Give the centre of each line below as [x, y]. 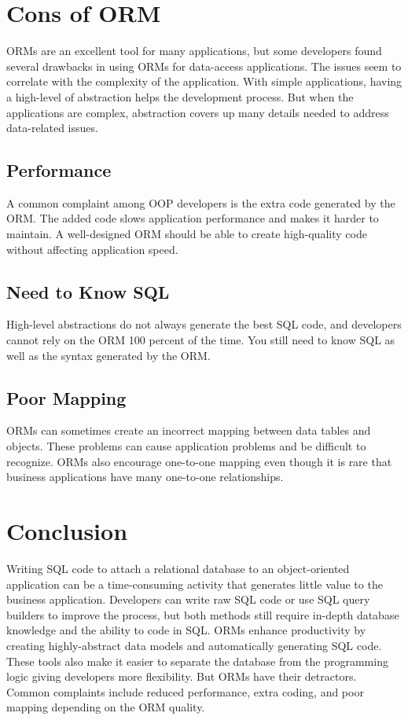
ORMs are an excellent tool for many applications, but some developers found [194, 51]
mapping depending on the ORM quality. [106, 707]
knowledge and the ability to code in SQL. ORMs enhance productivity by [186, 630]
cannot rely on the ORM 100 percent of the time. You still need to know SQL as [201, 340]
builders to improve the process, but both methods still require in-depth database [203, 614]
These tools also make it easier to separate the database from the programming [197, 661]
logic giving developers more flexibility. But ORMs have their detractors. [182, 676]
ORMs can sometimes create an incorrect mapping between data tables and [189, 430]
